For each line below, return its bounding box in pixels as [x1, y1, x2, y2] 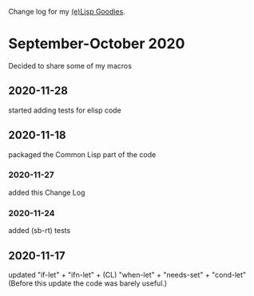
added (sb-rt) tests [8, 226, 71, 235]
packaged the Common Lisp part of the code [8, 149, 157, 159]
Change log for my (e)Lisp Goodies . [8, 7, 125, 16]
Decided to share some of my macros [8, 61, 132, 70]
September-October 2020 [8, 35, 185, 53]
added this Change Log [8, 187, 85, 197]
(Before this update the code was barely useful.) [8, 278, 168, 288]
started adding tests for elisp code [8, 105, 121, 115]
